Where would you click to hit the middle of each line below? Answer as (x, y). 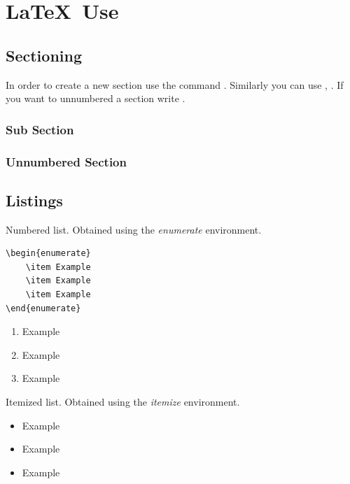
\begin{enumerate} (48, 254)
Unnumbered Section (66, 161)
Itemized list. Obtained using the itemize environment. (123, 401)
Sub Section (40, 129)
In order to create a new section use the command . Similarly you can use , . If (175, 84)
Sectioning (44, 55)
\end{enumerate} (43, 308)
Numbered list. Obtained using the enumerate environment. (134, 229)
